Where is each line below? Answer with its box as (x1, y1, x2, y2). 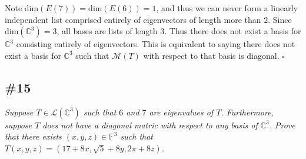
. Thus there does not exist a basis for (164, 25, 301, 37)
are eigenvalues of (149, 105, 214, 118)
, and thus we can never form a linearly (156, 2, 298, 14)
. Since (268, 13, 292, 25)
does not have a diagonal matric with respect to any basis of (42, 118, 258, 131)
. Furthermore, (221, 105, 274, 118)
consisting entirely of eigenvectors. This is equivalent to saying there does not (16, 38, 295, 50)
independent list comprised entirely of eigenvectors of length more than (5, 13, 261, 25)
